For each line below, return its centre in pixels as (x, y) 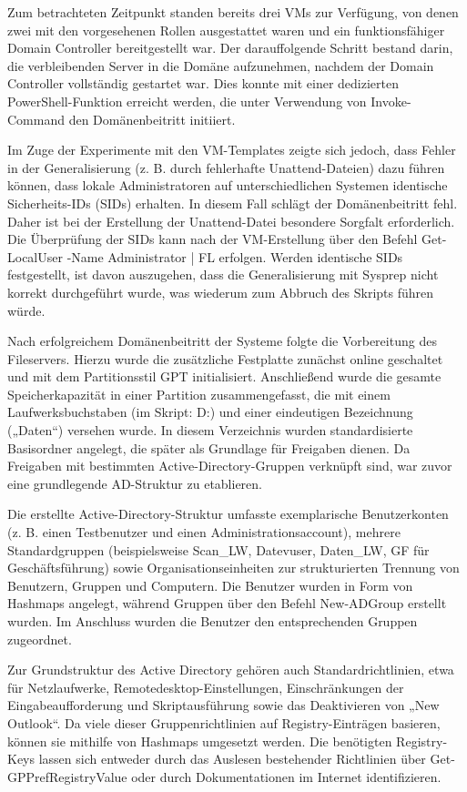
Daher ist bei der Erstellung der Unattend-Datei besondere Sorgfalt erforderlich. (231, 221)
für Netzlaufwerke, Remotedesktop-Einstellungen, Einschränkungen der (206, 687)
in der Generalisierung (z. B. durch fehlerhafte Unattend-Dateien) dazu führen (226, 167)
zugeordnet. (40, 639)
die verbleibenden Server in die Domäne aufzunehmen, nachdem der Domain (221, 65)
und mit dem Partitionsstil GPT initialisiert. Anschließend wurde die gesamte (224, 376)
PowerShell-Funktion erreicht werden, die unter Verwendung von (187, 101)
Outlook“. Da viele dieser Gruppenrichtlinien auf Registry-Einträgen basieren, (224, 722)
